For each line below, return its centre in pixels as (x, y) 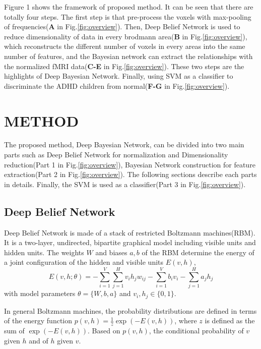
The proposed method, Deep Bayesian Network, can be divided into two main (124, 144)
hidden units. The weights (44, 252)
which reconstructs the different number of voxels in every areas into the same (125, 46)
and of (39, 340)
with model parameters (40, 293)
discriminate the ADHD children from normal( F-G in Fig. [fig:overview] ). (117, 85)
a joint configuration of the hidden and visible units (84, 262)
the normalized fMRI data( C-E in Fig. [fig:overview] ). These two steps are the (124, 66)
